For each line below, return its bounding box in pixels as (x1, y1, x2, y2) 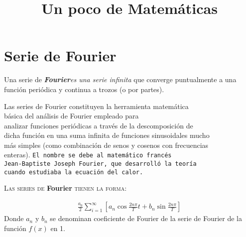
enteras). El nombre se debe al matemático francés (4, 149, 172, 160)
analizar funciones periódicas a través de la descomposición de (4, 120, 193, 130)
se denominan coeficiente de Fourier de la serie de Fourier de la (50, 213, 243, 224)
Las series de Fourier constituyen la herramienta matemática (4, 101, 189, 111)
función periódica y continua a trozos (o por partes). (4, 84, 164, 94)
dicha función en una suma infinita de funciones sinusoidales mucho (4, 130, 210, 140)
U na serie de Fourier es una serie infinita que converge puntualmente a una (4, 74, 237, 85)
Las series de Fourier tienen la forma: (4, 183, 127, 193)
